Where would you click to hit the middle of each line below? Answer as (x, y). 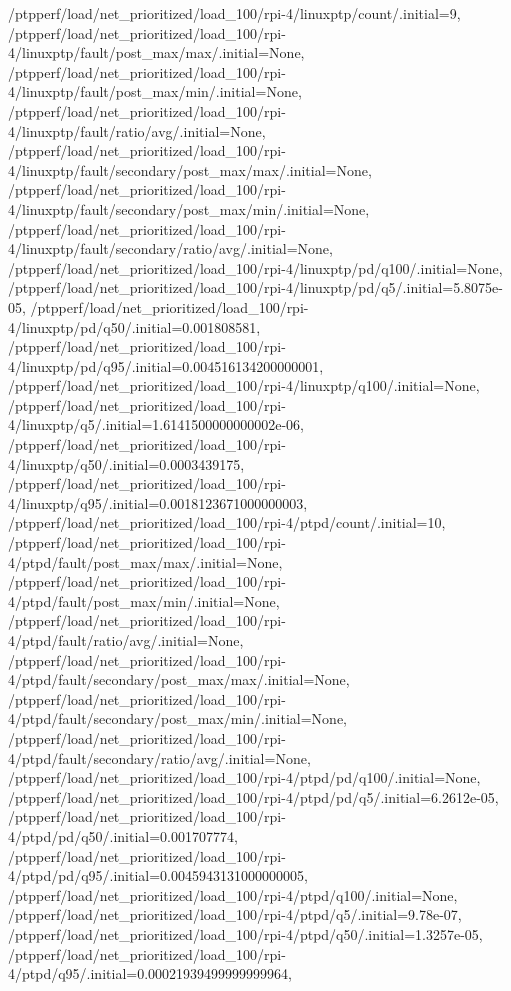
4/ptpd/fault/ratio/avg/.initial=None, (126, 640)
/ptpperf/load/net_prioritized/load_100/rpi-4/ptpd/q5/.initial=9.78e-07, (235, 914)
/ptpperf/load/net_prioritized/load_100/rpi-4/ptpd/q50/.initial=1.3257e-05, (245, 933)
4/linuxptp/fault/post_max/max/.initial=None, (156, 52)
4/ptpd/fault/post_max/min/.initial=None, (144, 600)
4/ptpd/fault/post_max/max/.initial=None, (145, 561)
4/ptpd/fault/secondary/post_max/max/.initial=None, (179, 679)
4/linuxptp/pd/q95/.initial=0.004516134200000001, (166, 365)
